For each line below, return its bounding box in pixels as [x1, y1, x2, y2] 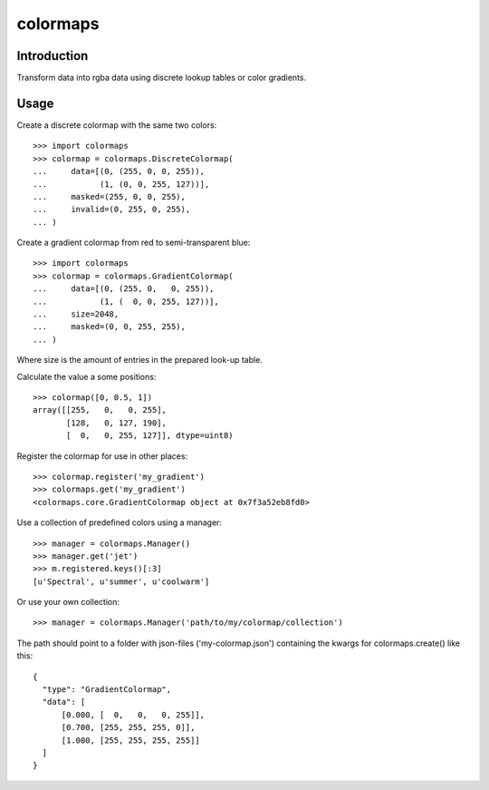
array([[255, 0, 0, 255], [33, 405, 168, 415]
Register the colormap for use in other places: [16, 450, 188, 462]
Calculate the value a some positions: [16, 371, 157, 382]
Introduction [16, 48, 89, 63]
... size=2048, [33, 309, 120, 319]
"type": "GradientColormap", [42, 685, 172, 695]
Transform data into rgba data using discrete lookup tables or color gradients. [16, 73, 307, 83]
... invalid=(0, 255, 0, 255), [33, 204, 191, 215]
